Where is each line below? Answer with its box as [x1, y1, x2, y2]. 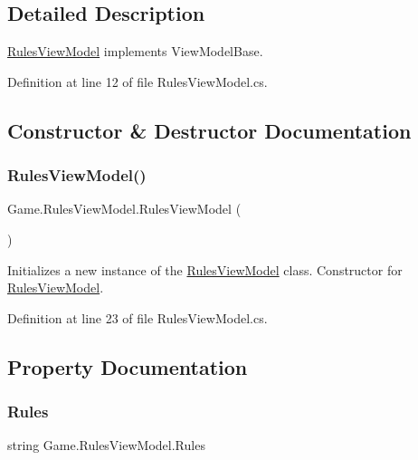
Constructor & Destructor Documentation [7, 116, 412, 144]
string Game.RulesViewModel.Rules [7, 436, 205, 455]
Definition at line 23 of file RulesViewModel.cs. [7, 308, 268, 327]
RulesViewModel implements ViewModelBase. [7, 42, 263, 61]
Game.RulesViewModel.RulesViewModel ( [7, 199, 242, 218]
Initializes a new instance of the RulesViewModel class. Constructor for [7, 260, 403, 279]
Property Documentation [7, 352, 248, 380]
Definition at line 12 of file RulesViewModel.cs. [7, 72, 268, 91]
